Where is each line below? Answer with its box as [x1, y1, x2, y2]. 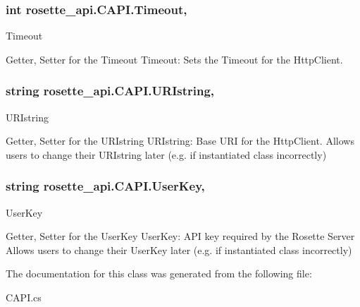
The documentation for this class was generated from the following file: [6, 266, 312, 281]
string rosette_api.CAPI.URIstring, [6, 82, 215, 100]
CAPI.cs [6, 290, 42, 304]
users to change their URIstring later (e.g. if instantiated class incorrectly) [6, 147, 327, 162]
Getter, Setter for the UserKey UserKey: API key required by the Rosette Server [6, 229, 355, 243]
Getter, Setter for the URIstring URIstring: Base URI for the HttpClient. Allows [6, 133, 354, 148]
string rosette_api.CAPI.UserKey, [6, 177, 205, 195]
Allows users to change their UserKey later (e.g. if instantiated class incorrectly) [6, 242, 352, 257]
